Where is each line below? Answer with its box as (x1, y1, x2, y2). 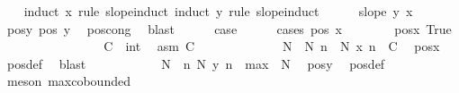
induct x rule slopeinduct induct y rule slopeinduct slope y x (23, 2, 413, 20)
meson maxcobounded (6, 72, 130, 90)
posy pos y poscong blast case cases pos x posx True (6, 19, 452, 38)
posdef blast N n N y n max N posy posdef (6, 54, 385, 72)
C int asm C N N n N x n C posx (103, 37, 440, 55)
